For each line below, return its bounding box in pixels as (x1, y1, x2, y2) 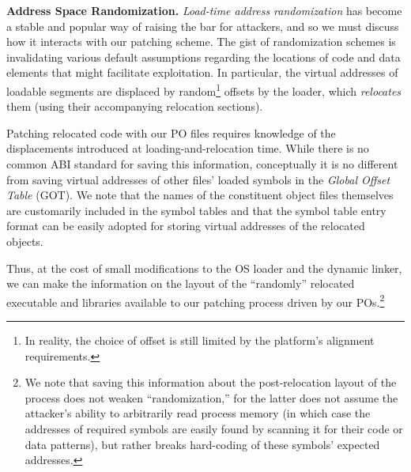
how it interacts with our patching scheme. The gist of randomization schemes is (6, 33, 396, 50)
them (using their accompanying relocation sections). (6, 98, 263, 115)
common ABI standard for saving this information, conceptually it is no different (6, 156, 398, 172)
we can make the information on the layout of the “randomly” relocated (6, 275, 355, 292)
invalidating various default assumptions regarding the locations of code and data (6, 48, 401, 65)
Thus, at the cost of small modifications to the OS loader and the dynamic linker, (6, 259, 402, 276)
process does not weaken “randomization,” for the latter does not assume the (25, 389, 398, 406)
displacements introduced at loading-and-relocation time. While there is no (6, 140, 369, 157)
